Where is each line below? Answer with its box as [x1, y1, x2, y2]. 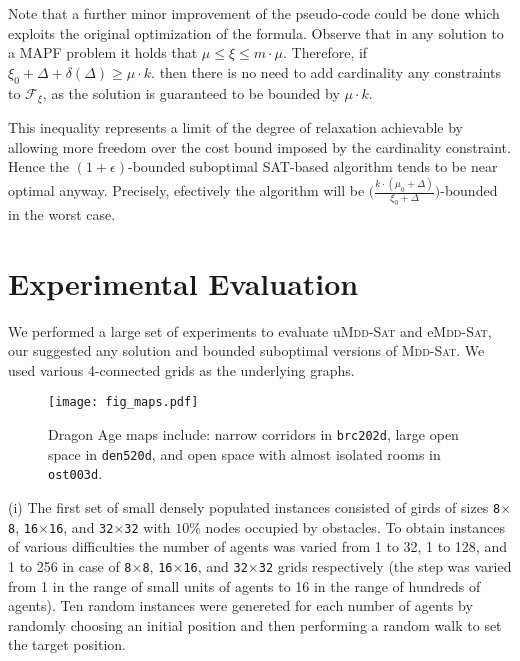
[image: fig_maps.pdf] [48, 395, 199, 410]
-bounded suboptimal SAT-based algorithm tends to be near [127, 156, 498, 177]
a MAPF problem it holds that [8, 42, 198, 63]
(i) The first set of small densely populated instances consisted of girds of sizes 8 [8, 497, 501, 518]
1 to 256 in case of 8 [8, 555, 132, 576]
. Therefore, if [283, 42, 368, 63]
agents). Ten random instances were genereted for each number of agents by [8, 595, 473, 616]
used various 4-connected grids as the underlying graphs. [8, 359, 355, 380]
